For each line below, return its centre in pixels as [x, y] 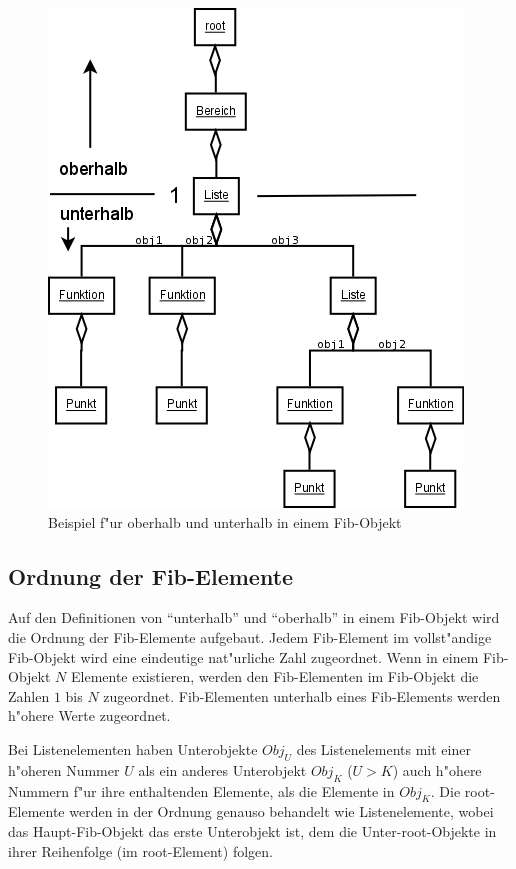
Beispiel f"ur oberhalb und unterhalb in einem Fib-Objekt [225, 521]
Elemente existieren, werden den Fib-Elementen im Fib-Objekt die [274, 676]
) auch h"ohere [437, 769]
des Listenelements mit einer [383, 748]
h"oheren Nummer [64, 769]
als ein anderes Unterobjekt [222, 769]
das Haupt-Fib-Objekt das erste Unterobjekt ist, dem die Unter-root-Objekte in [252, 830]
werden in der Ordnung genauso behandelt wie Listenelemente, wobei [281, 811]
